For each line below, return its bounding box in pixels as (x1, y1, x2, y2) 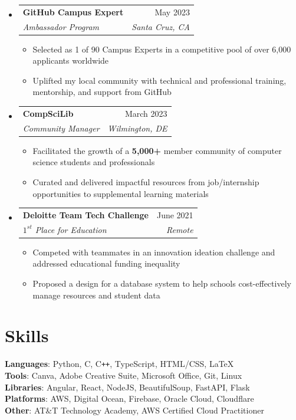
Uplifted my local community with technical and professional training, (32, 74, 287, 86)
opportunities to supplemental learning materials (32, 187, 209, 199)
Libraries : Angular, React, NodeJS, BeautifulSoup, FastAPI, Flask (5, 380, 250, 393)
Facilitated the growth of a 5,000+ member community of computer (32, 144, 282, 156)
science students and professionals (32, 156, 155, 168)
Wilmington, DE (107, 122, 167, 134)
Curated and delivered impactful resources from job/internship (32, 175, 259, 188)
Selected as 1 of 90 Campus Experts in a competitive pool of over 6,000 (32, 42, 291, 55)
